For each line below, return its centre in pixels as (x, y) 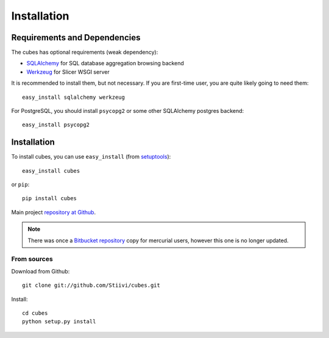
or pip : (20, 185)
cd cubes (35, 313)
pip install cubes (50, 199)
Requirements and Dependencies (76, 38)
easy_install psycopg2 (56, 125)
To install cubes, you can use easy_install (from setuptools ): (91, 157)
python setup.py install (59, 322)
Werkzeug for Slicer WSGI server (68, 72)
